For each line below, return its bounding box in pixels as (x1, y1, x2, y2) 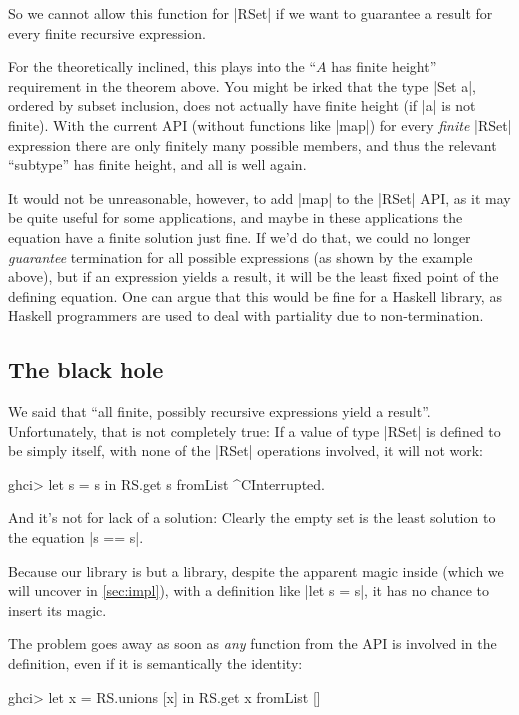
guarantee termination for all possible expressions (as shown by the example (8, 246, 473, 267)
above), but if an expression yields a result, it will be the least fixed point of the (8, 266, 499, 287)
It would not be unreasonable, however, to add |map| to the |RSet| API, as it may (8, 187, 511, 208)
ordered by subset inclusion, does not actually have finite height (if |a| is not (8, 95, 476, 116)
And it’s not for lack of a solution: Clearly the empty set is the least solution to (8, 507, 496, 528)
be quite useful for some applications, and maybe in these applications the (8, 207, 463, 228)
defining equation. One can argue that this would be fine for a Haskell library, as (8, 285, 502, 306)
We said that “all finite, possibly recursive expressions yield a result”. (8, 401, 431, 422)
